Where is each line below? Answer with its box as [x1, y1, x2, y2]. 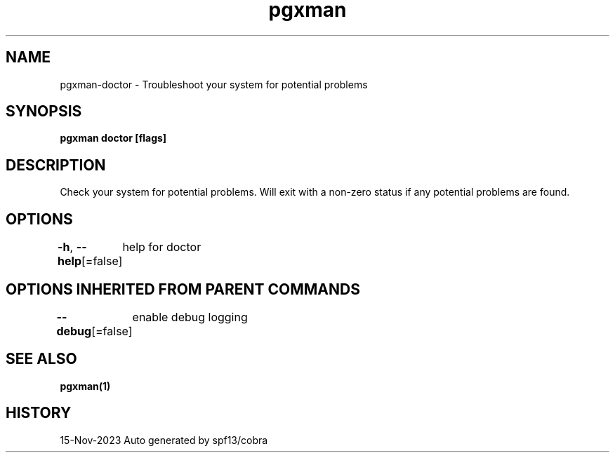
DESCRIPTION [6, 156, 106, 174]
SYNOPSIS [6, 102, 82, 121]
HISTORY [6, 404, 72, 422]
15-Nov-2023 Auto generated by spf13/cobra [60, 433, 268, 446]
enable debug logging [132, 309, 248, 324]
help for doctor [122, 240, 201, 255]
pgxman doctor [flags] [60, 132, 167, 144]
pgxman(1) [60, 379, 111, 392]
